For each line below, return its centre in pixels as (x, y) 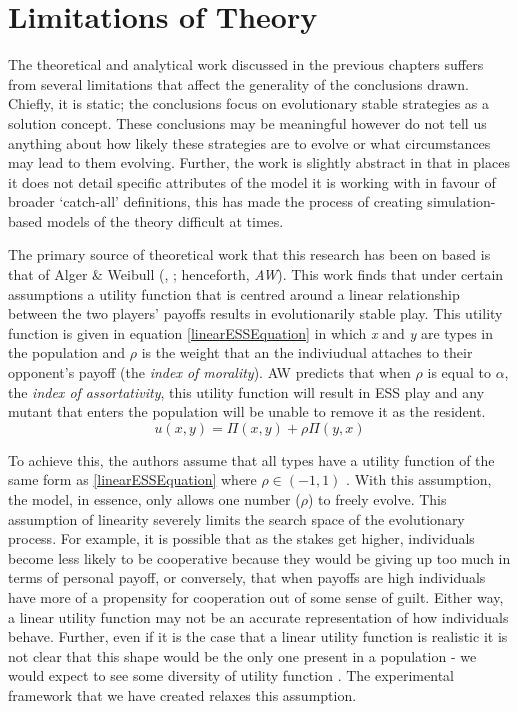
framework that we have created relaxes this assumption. (182, 694)
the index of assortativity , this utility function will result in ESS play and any (246, 391)
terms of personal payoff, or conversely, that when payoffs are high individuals (247, 577)
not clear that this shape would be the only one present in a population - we (242, 655)
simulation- (461, 201)
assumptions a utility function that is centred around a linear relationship (234, 293)
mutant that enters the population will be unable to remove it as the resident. (247, 411)
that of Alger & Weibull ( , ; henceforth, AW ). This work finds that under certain (256, 274)
